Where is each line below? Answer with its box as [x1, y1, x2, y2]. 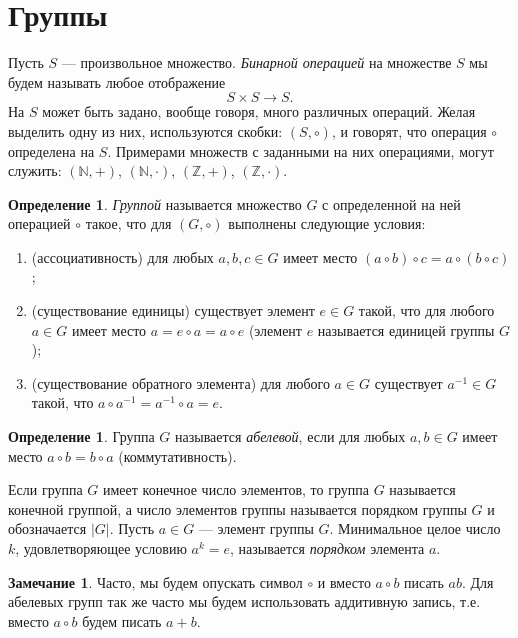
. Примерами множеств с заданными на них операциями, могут [107, 140, 494, 161]
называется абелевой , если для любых [175, 426, 406, 447]
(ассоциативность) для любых [31, 246, 214, 267]
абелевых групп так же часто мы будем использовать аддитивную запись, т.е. [8, 591, 481, 612]
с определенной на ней [322, 193, 461, 214]
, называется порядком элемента [230, 538, 425, 558]
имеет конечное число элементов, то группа [103, 479, 369, 500]
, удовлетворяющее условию [15, 538, 187, 558]
